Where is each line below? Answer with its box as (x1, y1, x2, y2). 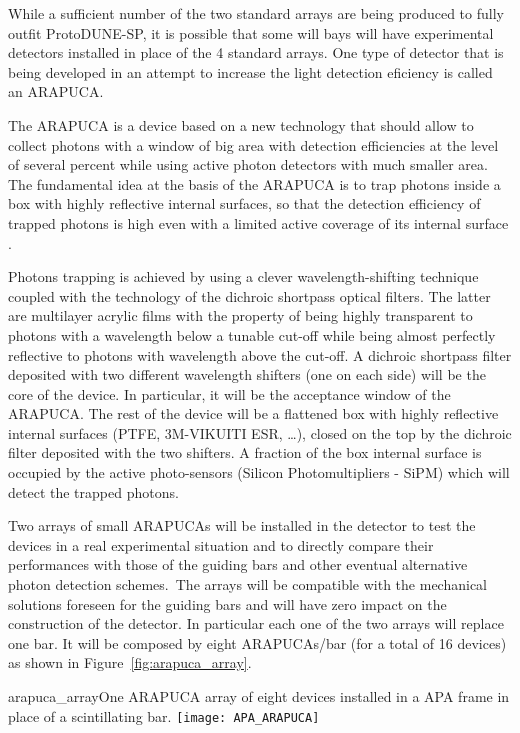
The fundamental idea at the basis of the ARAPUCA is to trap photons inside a (8, 173, 501, 194)
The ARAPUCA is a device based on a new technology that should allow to (8, 114, 474, 135)
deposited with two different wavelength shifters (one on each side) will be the (8, 364, 486, 385)
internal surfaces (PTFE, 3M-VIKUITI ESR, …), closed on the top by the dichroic (8, 422, 512, 443)
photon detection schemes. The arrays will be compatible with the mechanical (8, 574, 487, 595)
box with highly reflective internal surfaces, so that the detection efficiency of (8, 193, 481, 214)
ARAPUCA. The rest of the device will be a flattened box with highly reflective (8, 403, 499, 424)
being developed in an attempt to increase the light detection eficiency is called (8, 61, 493, 82)
